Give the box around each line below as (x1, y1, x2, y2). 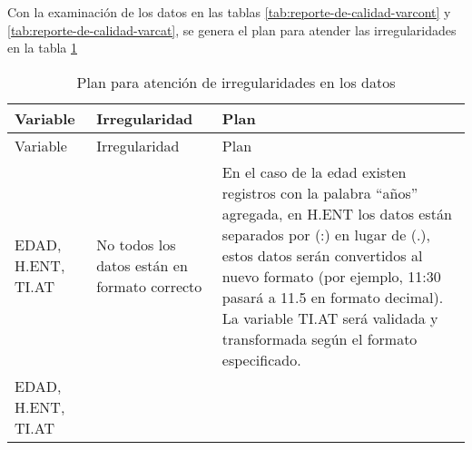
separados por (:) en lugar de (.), (221, 223, 431, 245)
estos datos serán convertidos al (221, 244, 423, 266)
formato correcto (96, 276, 202, 298)
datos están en (96, 255, 188, 277)
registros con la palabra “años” (221, 181, 418, 203)
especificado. (221, 348, 301, 370)
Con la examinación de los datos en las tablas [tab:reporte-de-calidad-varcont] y (7, 3, 451, 21)
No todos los (96, 234, 176, 256)
